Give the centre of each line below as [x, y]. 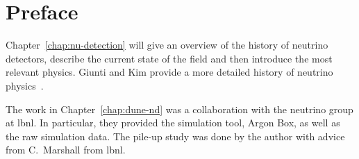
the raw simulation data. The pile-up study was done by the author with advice [175, 136]
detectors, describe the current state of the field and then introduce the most [169, 58]
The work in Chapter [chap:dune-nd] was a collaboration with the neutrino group [179, 109]
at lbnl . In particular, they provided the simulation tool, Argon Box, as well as [173, 123]
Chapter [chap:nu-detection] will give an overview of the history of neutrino [167, 45]
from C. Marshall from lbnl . [66, 150]
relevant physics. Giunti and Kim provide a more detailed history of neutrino [169, 72]
